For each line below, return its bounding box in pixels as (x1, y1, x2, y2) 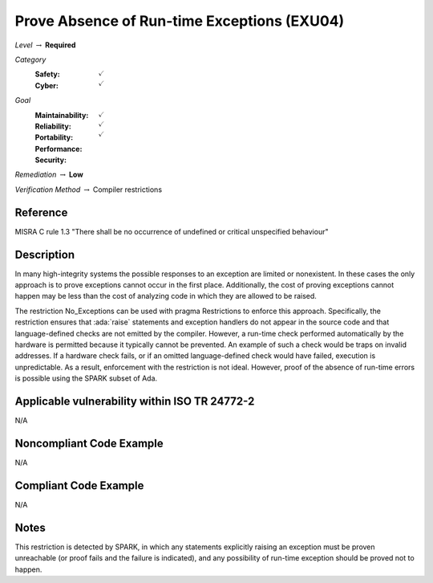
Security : (34, 155, 67, 165)
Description (14, 247, 75, 261)
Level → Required (14, 40, 76, 50)
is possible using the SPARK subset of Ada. (14, 373, 158, 383)
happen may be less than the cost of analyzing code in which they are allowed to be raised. (14, 291, 317, 301)
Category (14, 55, 47, 64)
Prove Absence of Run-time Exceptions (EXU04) (14, 12, 345, 30)
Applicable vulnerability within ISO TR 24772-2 (14, 394, 255, 408)
